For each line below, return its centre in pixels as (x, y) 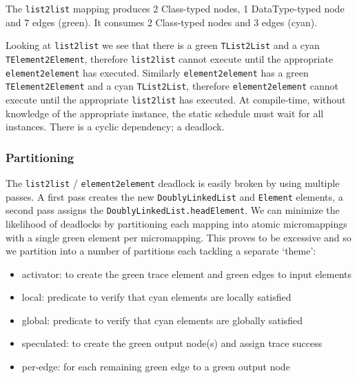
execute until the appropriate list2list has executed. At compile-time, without (176, 99)
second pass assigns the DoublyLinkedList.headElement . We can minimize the (173, 210)
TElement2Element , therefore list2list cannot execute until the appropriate (170, 58)
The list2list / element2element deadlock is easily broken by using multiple (173, 182)
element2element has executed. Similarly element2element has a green (157, 72)
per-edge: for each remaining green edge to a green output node (156, 367)
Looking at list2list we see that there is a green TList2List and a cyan (163, 45)
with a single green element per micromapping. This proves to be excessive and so (178, 237)
